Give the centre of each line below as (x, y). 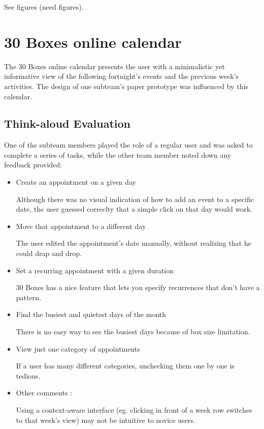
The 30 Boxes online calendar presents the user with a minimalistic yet (114, 66)
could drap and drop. (49, 253)
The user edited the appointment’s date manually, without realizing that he (134, 243)
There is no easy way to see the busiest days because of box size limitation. (133, 332)
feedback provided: (33, 165)
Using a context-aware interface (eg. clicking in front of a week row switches (134, 409)
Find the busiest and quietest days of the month (91, 314)
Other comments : (44, 393)
